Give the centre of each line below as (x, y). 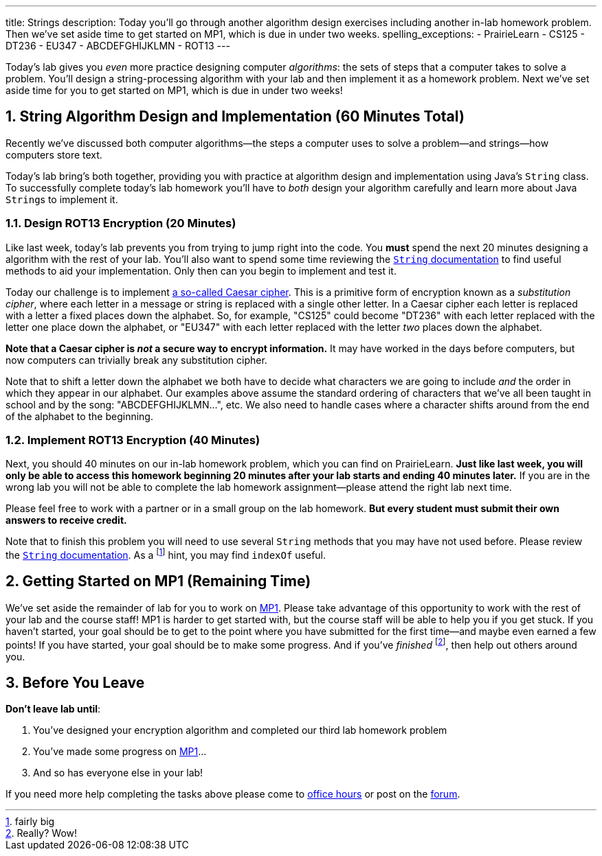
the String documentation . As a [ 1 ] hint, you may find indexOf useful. (166, 554)
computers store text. (54, 154)
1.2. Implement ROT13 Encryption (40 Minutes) (133, 440)
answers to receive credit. (66, 520)
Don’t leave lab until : (53, 709)
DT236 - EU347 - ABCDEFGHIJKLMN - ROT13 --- (118, 46)
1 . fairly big (30, 822)
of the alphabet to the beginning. (79, 416)
